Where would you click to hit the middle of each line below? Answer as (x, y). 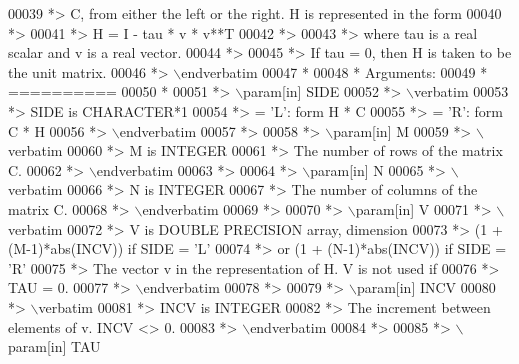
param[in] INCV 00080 (426, 287)
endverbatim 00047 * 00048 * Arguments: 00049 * (334, 71)
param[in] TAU (54, 346)
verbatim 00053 (461, 91)
